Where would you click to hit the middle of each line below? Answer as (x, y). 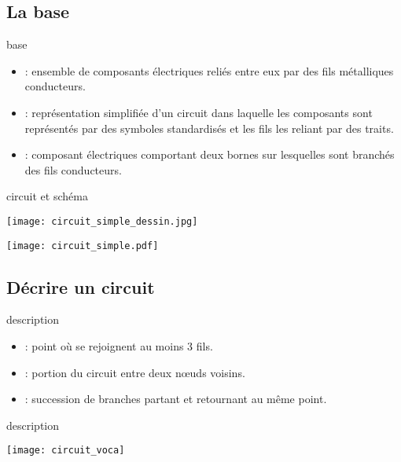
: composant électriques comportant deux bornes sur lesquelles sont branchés (210, 154)
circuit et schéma (47, 196)
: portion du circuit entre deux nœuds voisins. (135, 372)
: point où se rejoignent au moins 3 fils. (119, 346)
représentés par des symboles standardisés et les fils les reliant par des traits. (209, 128)
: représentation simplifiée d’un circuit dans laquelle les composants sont (199, 112)
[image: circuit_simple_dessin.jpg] (102, 221)
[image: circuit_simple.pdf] (83, 246)
